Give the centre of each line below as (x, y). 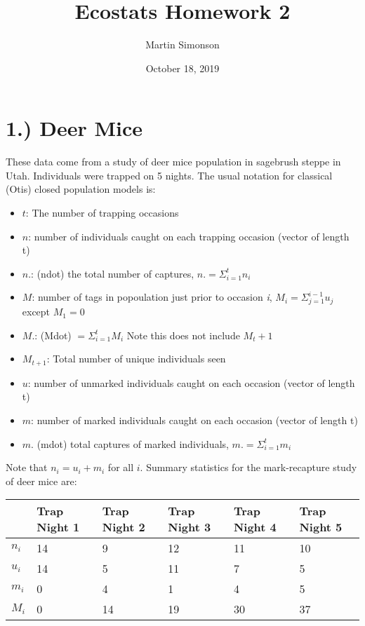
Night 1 (58, 527)
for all (121, 467)
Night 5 (321, 527)
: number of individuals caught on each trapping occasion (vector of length (189, 236)
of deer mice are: (41, 481)
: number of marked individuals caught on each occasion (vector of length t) (194, 420)
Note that (27, 467)
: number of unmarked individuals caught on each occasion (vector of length (191, 382)
